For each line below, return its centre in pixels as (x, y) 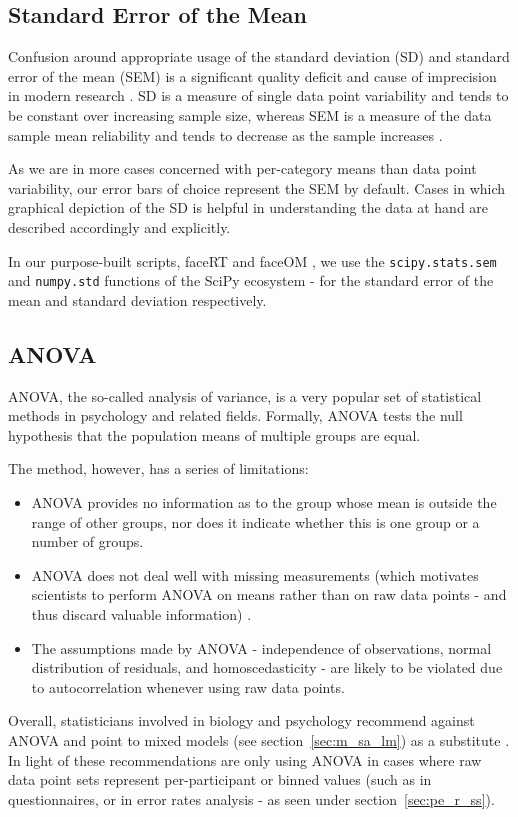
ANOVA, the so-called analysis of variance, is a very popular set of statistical (245, 395)
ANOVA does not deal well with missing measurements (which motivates (255, 574)
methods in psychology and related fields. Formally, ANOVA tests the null (235, 415)
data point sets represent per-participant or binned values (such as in (220, 779)
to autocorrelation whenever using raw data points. (188, 686)
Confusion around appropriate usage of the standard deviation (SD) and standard (259, 56)
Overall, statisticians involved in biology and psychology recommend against (241, 720)
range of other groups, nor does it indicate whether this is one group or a (255, 521)
